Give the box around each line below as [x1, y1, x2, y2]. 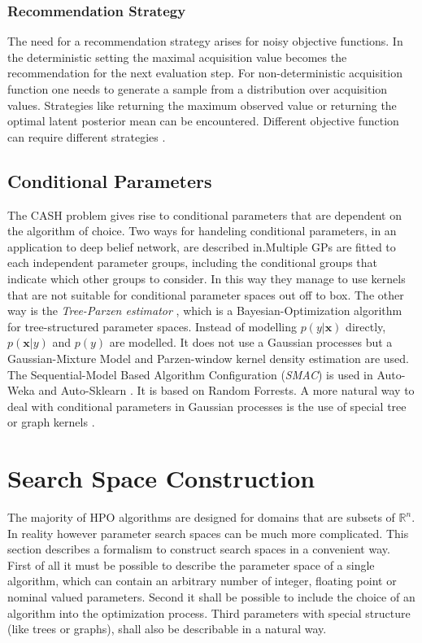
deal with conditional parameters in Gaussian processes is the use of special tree [7, 397, 407, 414]
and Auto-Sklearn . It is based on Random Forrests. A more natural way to [38, 382, 415, 399]
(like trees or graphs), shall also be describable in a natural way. [7, 620, 327, 637]
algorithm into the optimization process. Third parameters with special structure [7, 604, 411, 621]
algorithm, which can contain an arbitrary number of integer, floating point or [7, 572, 397, 589]
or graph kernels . [7, 413, 95, 431]
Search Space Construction [7, 461, 315, 495]
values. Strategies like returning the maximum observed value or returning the [7, 96, 397, 113]
